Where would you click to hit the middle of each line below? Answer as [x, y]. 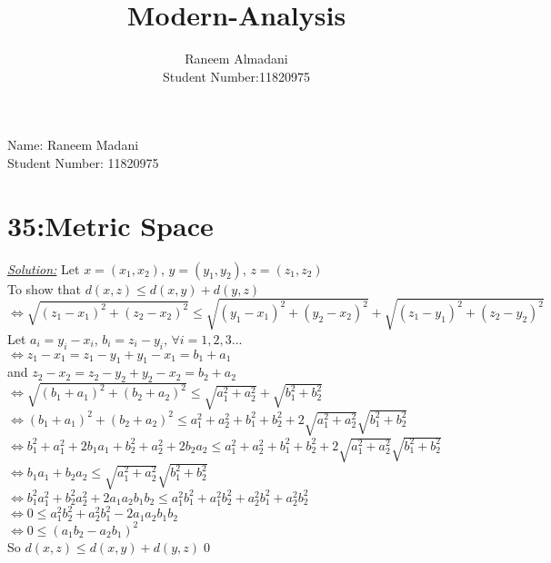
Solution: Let [44, 268]
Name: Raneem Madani [73, 145]
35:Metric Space [110, 225]
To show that [44, 288]
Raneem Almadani [236, 59]
